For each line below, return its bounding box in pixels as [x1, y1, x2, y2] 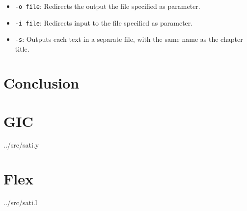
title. [15, 43, 29, 54]
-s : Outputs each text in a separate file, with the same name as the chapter [15, 34, 243, 44]
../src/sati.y [3, 140, 39, 150]
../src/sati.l [3, 197, 37, 207]
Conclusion [3, 72, 80, 92]
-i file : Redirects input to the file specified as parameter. [15, 17, 193, 28]
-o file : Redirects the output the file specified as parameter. [15, 1, 200, 11]
